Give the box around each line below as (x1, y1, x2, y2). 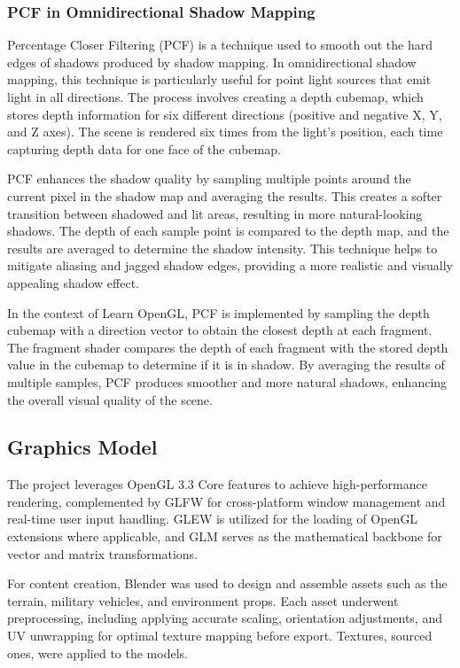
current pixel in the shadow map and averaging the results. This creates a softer (7, 186, 442, 205)
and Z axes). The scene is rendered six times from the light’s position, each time (7, 122, 443, 141)
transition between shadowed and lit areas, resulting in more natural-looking (7, 204, 423, 222)
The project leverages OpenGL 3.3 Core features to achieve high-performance (7, 475, 427, 493)
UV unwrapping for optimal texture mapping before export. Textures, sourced (7, 626, 433, 645)
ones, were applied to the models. (7, 643, 188, 662)
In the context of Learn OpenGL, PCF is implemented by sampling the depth (7, 303, 430, 322)
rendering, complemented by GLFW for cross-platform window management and (7, 492, 446, 510)
